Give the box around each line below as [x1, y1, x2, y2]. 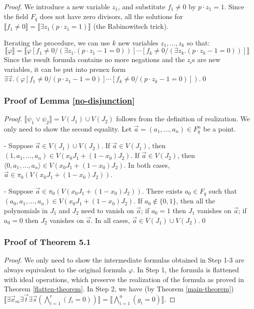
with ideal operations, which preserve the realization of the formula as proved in [4, 274, 244, 284]
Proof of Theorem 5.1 [4, 236, 91, 248]
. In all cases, [91, 215, 130, 225]
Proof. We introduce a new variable [4, 1, 110, 11]
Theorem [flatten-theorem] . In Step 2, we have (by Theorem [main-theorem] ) [4, 284, 234, 294]
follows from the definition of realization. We [116, 113, 250, 124]
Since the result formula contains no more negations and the [4, 54, 185, 65]
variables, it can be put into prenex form [4, 64, 126, 74]
